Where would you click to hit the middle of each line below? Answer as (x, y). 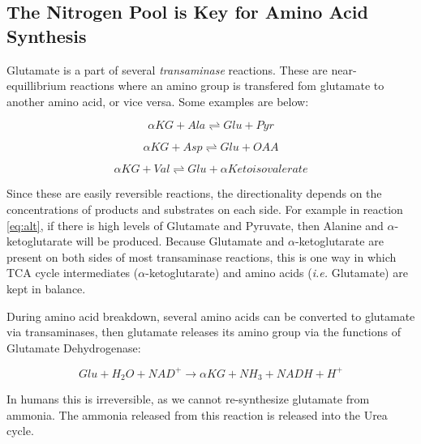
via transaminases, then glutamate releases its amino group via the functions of (204, 332)
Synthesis (47, 35)
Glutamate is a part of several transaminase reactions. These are (167, 69)
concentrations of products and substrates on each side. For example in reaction (205, 209)
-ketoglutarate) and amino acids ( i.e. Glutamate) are (277, 273)
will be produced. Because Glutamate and (180, 241)
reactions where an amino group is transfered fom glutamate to (227, 85)
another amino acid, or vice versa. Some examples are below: (158, 101)
